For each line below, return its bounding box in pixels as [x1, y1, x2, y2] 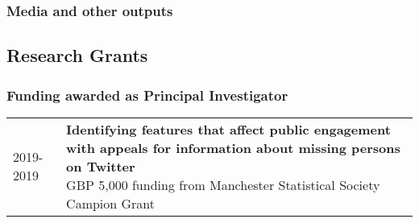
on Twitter [66, 156, 135, 176]
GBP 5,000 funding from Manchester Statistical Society [66, 175, 380, 194]
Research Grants [6, 43, 148, 68]
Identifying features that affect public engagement [66, 119, 391, 138]
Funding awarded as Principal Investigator [6, 85, 288, 105]
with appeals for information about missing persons [66, 138, 400, 157]
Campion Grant [66, 193, 156, 213]
